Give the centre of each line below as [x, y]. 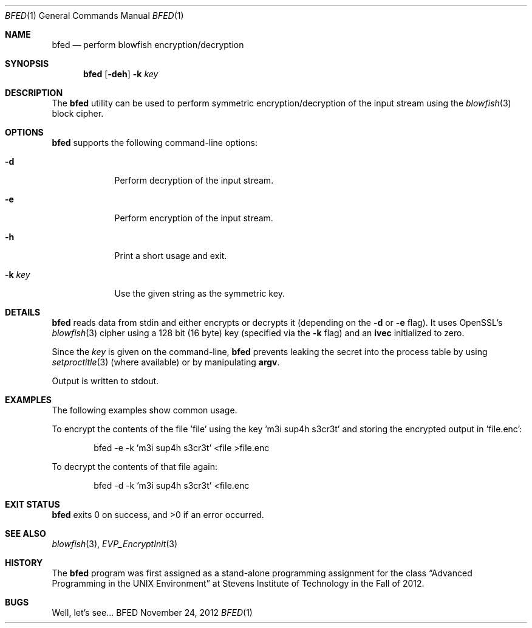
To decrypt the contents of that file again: [135, 467]
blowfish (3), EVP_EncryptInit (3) [115, 544]
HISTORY [24, 563]
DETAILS [23, 312]
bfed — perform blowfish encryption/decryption [148, 45]
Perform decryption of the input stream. [194, 180]
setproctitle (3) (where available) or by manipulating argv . [166, 362]
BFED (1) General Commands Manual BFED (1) [94, 16]
